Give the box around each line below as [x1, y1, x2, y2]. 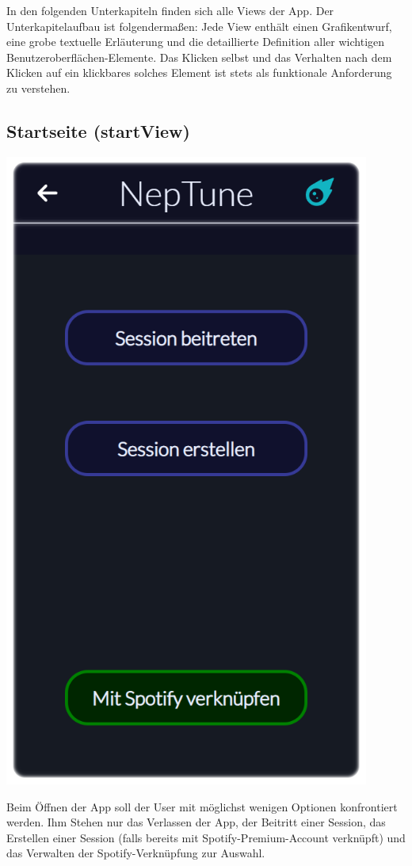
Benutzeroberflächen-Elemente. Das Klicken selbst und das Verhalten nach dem [6, 48, 392, 65]
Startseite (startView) [6, 118, 190, 143]
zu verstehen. [6, 79, 71, 96]
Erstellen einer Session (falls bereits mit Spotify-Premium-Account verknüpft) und [6, 829, 406, 845]
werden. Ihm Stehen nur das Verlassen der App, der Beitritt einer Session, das [6, 814, 386, 830]
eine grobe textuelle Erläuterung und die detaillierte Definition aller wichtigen [6, 33, 385, 50]
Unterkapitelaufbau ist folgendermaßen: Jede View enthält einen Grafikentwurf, [6, 17, 392, 34]
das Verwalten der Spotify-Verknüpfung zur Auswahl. [6, 845, 265, 861]
